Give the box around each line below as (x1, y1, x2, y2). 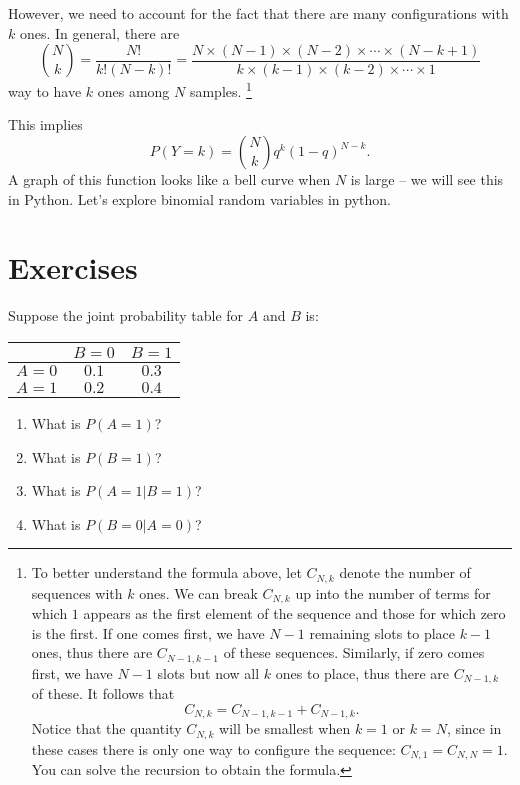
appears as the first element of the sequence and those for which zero (83, 603, 506, 624)
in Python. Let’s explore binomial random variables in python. (8, 188, 391, 209)
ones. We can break (139, 582, 258, 603)
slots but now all (157, 662, 260, 683)
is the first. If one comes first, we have (31, 622, 265, 643)
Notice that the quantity (31, 718, 182, 739)
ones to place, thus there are (275, 662, 450, 683)
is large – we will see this (350, 169, 504, 190)
